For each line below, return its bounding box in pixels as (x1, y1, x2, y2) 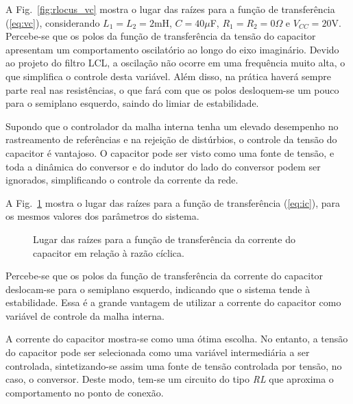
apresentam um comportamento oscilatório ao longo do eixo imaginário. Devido (5, 42, 339, 56)
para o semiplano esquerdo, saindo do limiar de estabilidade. (5, 96, 259, 110)
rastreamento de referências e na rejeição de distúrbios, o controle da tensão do (5, 132, 337, 147)
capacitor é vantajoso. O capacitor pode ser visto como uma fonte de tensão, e (5, 145, 334, 160)
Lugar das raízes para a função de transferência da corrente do (33, 231, 295, 246)
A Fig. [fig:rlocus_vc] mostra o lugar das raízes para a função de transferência (5, 2, 335, 16)
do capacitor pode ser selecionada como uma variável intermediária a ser (5, 345, 310, 359)
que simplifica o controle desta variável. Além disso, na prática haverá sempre (5, 68, 331, 83)
